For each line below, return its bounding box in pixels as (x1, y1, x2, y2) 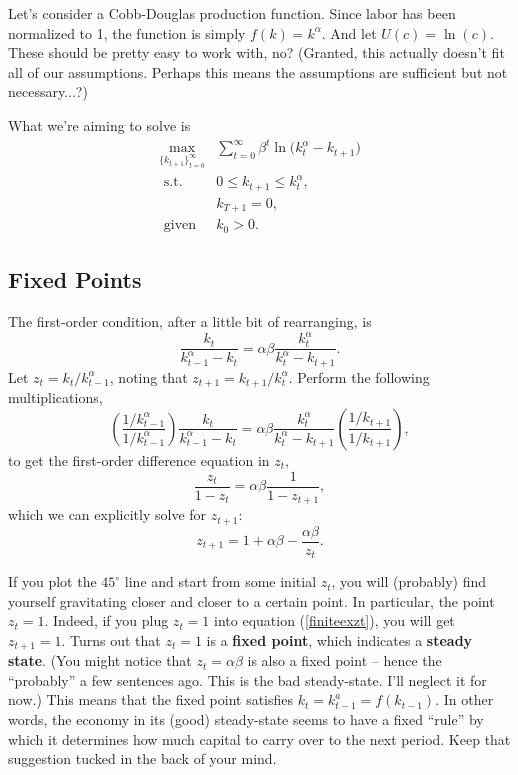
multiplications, (8, 387, 103, 408)
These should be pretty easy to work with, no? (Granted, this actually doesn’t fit (8, 42, 505, 63)
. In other (435, 689, 494, 710)
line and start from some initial (124, 571, 317, 592)
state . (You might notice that (8, 650, 192, 671)
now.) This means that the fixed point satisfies (8, 689, 294, 710)
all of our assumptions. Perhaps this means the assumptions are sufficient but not (8, 61, 508, 82)
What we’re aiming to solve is (8, 114, 191, 135)
